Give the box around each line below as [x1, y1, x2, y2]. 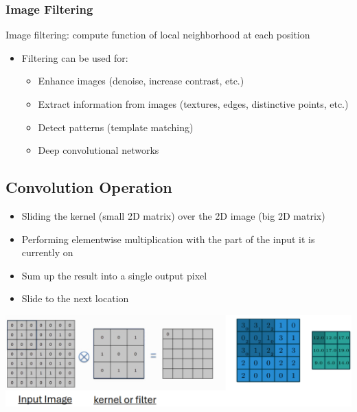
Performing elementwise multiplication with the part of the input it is [21, 231, 315, 246]
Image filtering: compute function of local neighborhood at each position [5, 27, 310, 42]
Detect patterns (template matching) [38, 119, 194, 134]
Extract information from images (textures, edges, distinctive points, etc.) [38, 97, 349, 111]
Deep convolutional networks [38, 143, 159, 157]
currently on [21, 245, 73, 260]
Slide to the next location [21, 291, 129, 306]
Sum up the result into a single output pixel [21, 268, 207, 282]
